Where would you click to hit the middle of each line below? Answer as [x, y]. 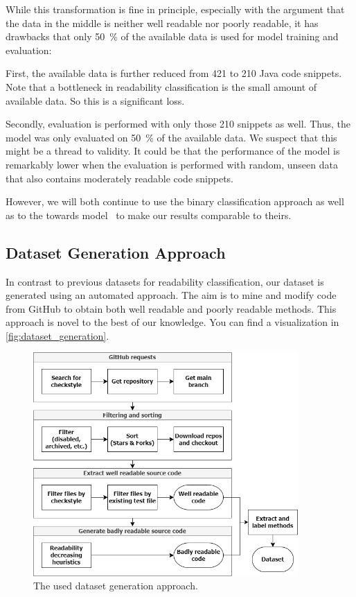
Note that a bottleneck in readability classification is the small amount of [161, 86]
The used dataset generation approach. [116, 586]
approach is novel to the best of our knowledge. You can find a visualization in [172, 322]
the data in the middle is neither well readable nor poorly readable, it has [162, 23]
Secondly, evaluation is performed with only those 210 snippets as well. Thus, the [178, 124]
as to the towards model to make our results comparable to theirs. [149, 215]
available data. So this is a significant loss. [95, 100]
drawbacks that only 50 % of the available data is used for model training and [172, 36]
